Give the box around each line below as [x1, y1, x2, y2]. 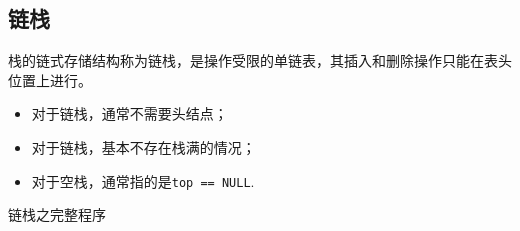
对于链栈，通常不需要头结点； [31, 103, 228, 124]
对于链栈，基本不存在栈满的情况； [31, 136, 256, 157]
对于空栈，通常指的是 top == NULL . [31, 170, 255, 191]
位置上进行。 [8, 69, 92, 90]
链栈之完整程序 [8, 204, 106, 225]
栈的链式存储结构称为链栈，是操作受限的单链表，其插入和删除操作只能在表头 [8, 50, 512, 71]
